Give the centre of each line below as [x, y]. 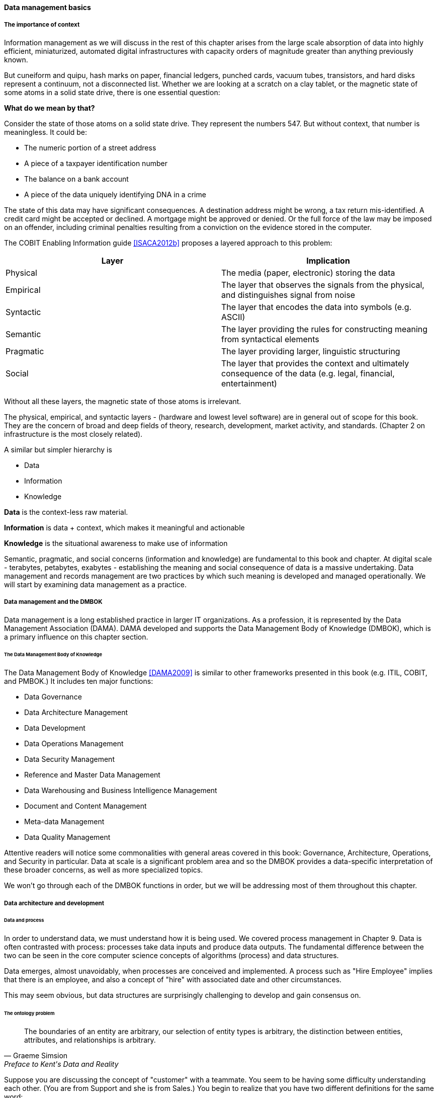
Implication [328, 260]
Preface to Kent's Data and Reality [61, 1064]
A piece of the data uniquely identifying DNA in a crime [115, 194]
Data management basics [48, 7]
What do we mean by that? [50, 108]
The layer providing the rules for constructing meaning [325, 329]
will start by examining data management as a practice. [95, 584]
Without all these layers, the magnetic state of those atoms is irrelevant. [123, 401]
